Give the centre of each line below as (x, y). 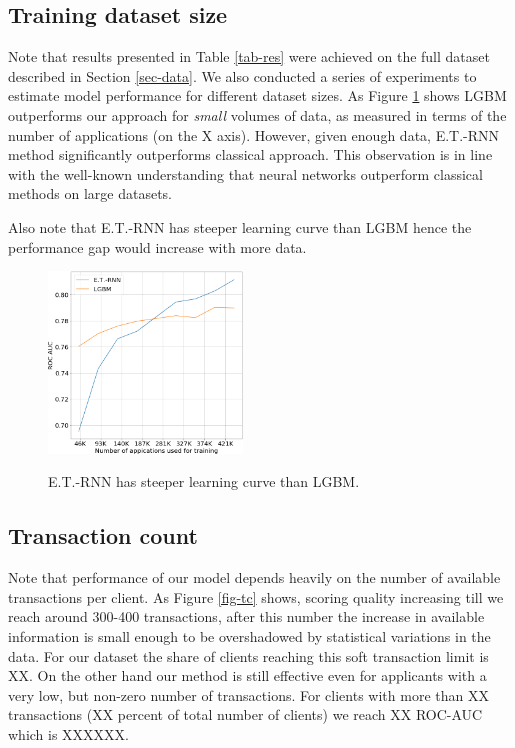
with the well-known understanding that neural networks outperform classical (245, 173)
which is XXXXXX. (69, 734)
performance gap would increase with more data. (157, 246)
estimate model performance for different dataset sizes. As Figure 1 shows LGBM (257, 95)
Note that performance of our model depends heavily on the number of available (254, 577)
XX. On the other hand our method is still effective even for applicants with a (247, 675)
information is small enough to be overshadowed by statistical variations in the (249, 636)
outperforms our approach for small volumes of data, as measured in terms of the (257, 114)
